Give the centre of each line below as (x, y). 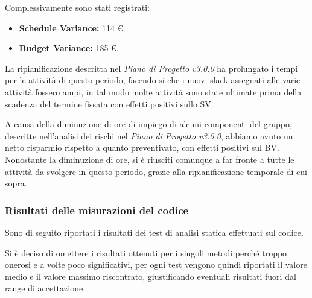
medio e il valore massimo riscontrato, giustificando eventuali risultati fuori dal (151, 276)
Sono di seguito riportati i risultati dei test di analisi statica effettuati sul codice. (154, 232)
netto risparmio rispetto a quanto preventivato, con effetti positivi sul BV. (142, 147)
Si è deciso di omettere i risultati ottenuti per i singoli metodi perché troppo (146, 252)
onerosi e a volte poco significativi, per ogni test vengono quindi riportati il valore (156, 265)
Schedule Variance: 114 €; (72, 27)
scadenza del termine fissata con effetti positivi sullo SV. (109, 103)
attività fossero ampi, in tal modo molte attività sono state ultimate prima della (153, 91)
